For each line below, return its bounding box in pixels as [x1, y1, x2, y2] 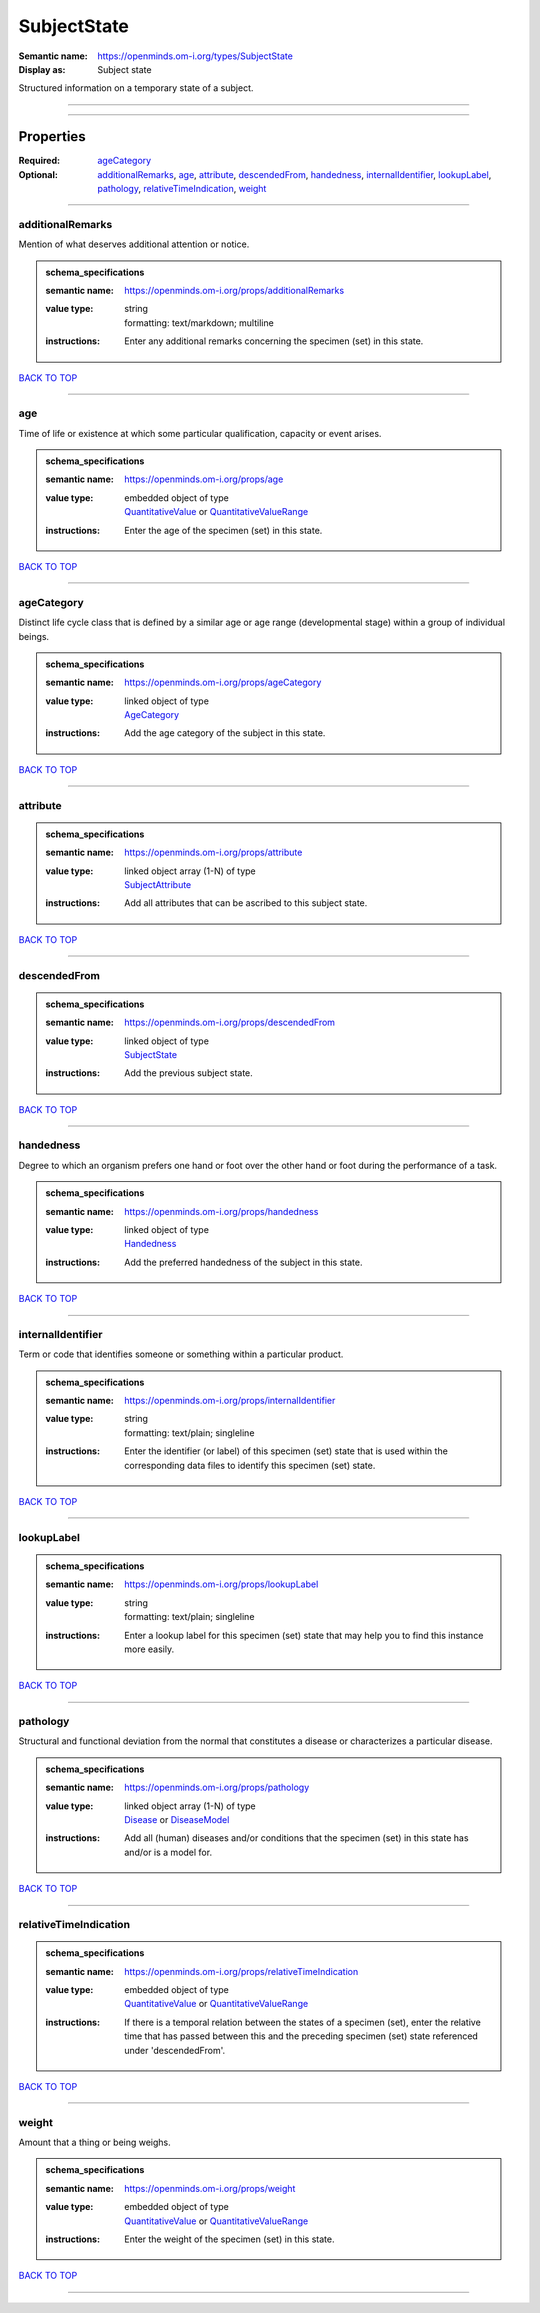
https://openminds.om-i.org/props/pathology [124, 1781, 310, 1794]
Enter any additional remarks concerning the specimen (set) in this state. [124, 335, 424, 347]
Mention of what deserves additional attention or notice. [18, 238, 250, 250]
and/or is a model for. [124, 1846, 213, 1858]
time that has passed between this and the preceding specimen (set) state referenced [124, 2030, 479, 2042]
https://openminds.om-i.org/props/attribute [124, 846, 303, 859]
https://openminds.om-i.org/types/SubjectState [97, 50, 294, 62]
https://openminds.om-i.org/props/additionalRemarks [124, 284, 345, 296]
